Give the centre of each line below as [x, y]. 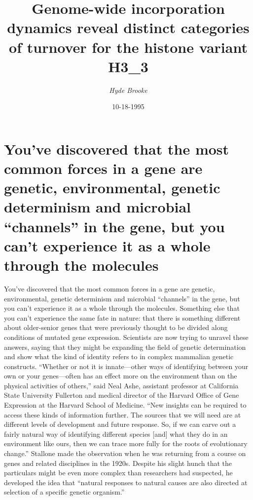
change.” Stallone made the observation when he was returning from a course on [125, 453]
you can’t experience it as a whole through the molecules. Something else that [122, 308]
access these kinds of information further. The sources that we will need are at [123, 414]
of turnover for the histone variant [128, 47]
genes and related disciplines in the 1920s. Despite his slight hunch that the [118, 463]
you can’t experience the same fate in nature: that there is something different [122, 317]
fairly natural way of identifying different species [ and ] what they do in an [116, 434]
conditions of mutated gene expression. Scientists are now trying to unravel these [126, 337]
